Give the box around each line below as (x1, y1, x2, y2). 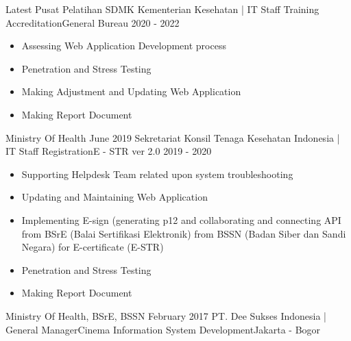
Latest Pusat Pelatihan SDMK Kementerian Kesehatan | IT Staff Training (5, 2, 319, 16)
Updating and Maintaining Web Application (21, 190, 208, 204)
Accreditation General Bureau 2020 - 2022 (5, 15, 180, 29)
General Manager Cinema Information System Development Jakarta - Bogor (5, 322, 321, 336)
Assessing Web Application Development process (21, 38, 226, 53)
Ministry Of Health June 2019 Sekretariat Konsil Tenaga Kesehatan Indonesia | (5, 130, 340, 144)
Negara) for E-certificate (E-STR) (21, 240, 164, 254)
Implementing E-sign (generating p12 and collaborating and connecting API (21, 212, 341, 227)
